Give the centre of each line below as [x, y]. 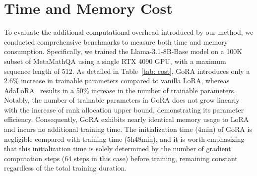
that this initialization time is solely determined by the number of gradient [118, 148]
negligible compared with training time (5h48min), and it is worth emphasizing [124, 139]
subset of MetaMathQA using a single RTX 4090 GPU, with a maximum [115, 61]
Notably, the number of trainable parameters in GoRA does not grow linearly [122, 100]
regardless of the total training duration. [65, 168]
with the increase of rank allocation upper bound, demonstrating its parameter [124, 109]
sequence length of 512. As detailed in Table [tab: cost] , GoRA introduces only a [127, 71]
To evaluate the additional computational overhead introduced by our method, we [129, 32]
